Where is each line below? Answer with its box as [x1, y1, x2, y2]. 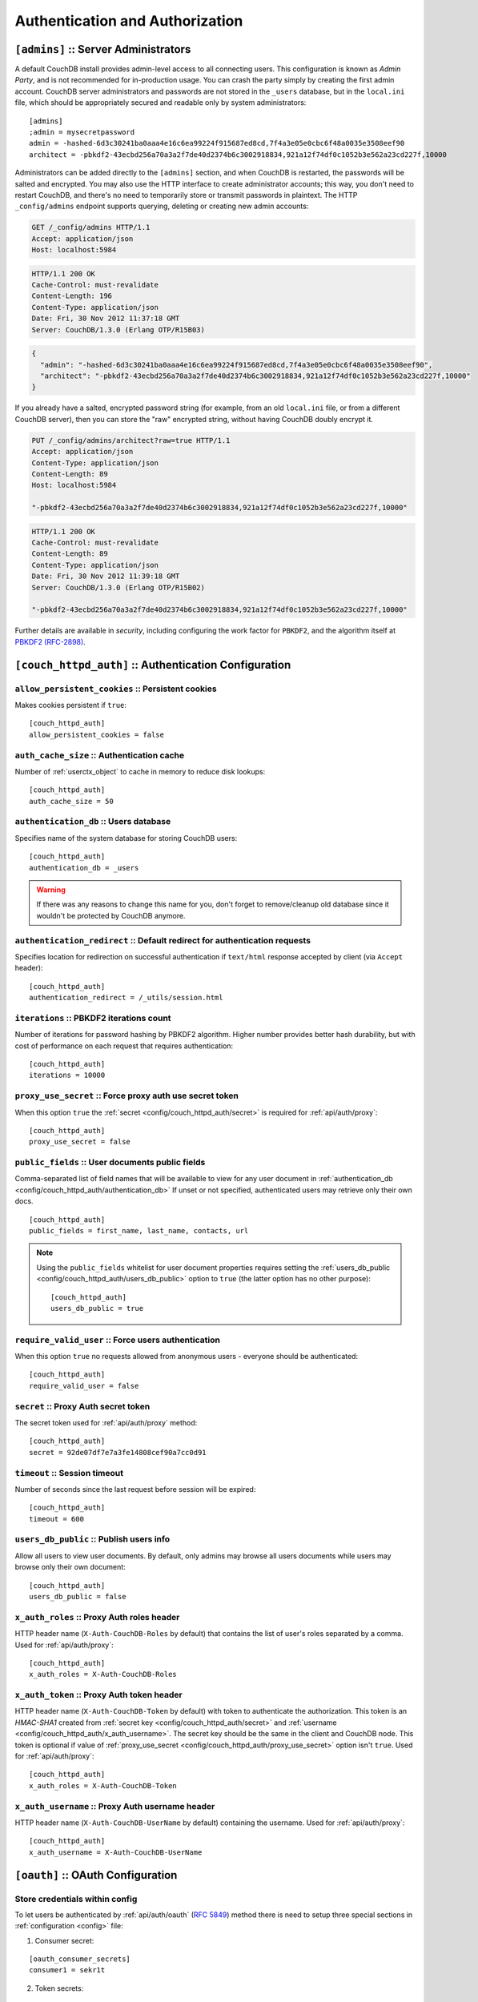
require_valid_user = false [29, 1381, 139, 1390]
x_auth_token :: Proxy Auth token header [14, 1690, 183, 1701]
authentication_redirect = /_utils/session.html [29, 993, 223, 1003]
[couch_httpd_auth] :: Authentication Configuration [14, 657, 291, 672]
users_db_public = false [29, 1592, 127, 1602]
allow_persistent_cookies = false [29, 730, 164, 739]
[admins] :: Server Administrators [14, 42, 191, 56]
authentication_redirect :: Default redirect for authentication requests [14, 935, 311, 946]
